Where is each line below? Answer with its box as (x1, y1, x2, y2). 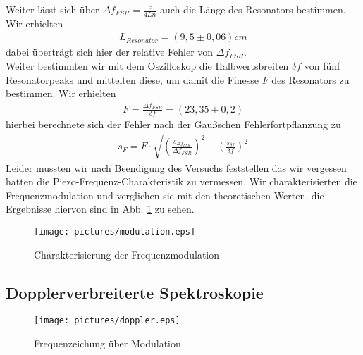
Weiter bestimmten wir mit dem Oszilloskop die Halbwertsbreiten (6, 58, 289, 73)
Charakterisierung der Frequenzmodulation (34, 247, 220, 261)
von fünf (304, 58, 340, 73)
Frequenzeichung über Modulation (34, 336, 181, 351)
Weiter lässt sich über (6, 2, 99, 16)
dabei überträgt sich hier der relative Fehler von (6, 44, 214, 59)
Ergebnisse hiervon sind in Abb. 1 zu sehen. (6, 201, 195, 216)
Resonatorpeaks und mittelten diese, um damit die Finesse (6, 72, 259, 87)
